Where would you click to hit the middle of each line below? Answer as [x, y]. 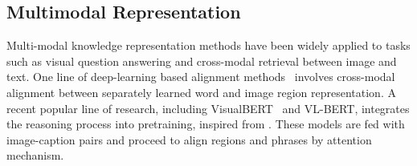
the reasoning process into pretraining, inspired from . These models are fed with [206, 124]
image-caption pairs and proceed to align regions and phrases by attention [189, 139]
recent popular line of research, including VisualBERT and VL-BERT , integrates [208, 108]
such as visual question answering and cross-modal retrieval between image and [202, 61]
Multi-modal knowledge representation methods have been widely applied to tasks [208, 45]
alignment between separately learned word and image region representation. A [201, 92]
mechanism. [35, 155]
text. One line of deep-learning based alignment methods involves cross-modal [201, 77]
